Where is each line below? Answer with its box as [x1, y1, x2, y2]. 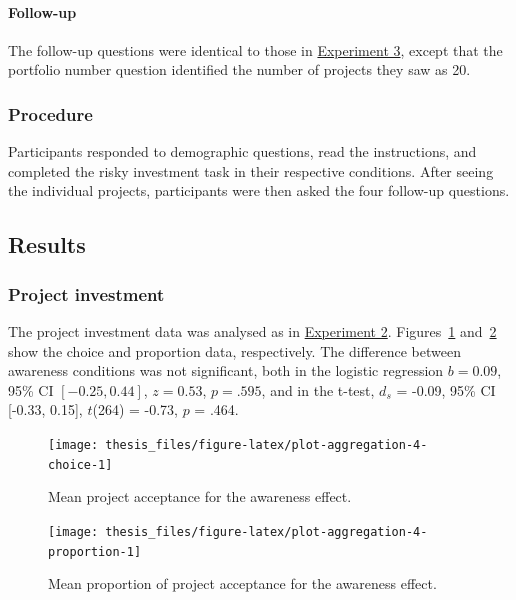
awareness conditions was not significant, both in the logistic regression [8, 360, 444, 381]
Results [8, 229, 86, 260]
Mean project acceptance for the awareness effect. [48, 486, 352, 507]
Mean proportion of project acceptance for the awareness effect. [48, 573, 437, 594]
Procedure [8, 101, 93, 126]
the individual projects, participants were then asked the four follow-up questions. [8, 180, 510, 201]
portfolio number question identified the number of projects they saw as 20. [8, 59, 471, 80]
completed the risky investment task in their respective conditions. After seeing [8, 160, 494, 181]
